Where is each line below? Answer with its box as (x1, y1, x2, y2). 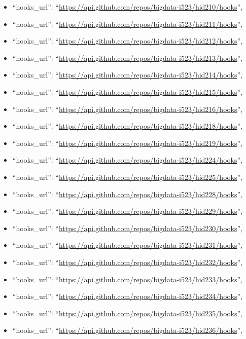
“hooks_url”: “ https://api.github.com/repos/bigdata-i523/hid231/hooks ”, (12, 240, 242, 250)
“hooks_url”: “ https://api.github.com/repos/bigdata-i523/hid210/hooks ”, (12, 2, 242, 12)
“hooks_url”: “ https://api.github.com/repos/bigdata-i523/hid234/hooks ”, (12, 291, 242, 302)
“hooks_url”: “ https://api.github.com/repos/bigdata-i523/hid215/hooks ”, (12, 86, 242, 97)
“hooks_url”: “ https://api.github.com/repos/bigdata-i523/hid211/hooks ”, (12, 18, 242, 29)
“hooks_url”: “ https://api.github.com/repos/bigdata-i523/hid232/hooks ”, (12, 256, 242, 267)
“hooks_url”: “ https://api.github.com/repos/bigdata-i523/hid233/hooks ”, (12, 274, 242, 284)
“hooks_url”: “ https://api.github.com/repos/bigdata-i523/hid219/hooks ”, (12, 137, 242, 148)
